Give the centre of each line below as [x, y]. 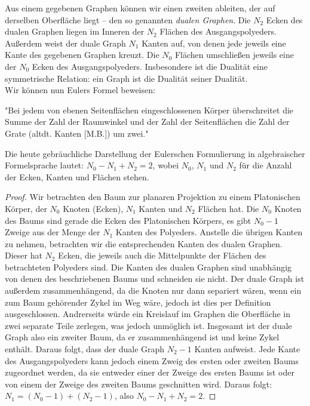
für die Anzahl [266, 165]
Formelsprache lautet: [44, 165]
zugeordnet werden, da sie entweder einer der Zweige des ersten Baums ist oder [150, 372]
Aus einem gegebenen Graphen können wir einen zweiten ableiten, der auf [140, 8]
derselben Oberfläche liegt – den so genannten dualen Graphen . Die [128, 19]
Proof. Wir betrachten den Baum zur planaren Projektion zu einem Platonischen [153, 197]
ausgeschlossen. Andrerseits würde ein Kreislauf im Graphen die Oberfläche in [148, 314]
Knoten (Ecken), [93, 208]
